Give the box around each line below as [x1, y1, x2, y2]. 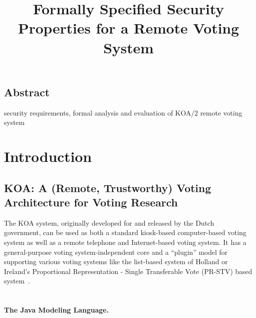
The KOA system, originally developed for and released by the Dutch [4, 217, 214, 228]
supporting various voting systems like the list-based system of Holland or [4, 256, 228, 267]
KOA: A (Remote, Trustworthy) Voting [4, 180, 212, 195]
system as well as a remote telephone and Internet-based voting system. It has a [4, 237, 247, 247]
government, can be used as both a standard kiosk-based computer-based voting [4, 227, 247, 238]
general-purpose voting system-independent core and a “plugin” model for [4, 246, 228, 257]
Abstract [4, 84, 50, 99]
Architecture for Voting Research [4, 194, 178, 209]
